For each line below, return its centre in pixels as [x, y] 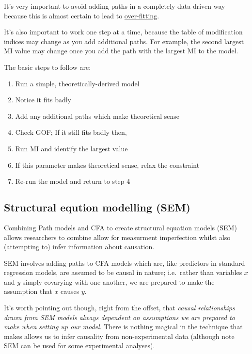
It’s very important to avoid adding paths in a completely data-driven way [115, 6]
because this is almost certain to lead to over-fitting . [82, 15]
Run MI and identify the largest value [71, 148]
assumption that [28, 291]
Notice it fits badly [43, 100]
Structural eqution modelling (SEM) [97, 207]
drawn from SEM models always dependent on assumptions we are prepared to [120, 317]
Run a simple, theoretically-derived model [77, 83]
